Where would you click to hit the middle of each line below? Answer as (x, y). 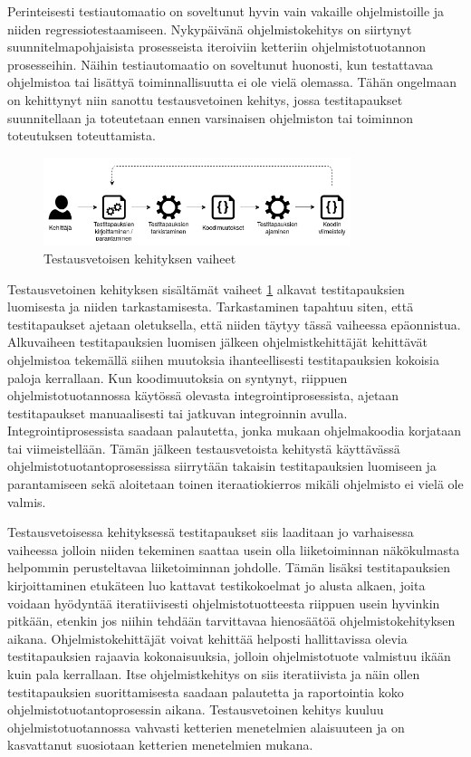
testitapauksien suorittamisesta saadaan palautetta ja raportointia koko (206, 691)
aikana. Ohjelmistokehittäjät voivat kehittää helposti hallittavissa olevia (207, 638)
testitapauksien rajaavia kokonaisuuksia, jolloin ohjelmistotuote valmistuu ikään (229, 656)
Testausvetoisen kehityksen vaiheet (140, 258)
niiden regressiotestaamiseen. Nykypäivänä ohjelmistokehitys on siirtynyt (210, 29)
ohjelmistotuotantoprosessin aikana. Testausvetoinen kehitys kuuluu (196, 709)
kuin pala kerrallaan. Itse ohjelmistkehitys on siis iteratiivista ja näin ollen (214, 674)
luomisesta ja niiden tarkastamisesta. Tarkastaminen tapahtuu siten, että (211, 307)
